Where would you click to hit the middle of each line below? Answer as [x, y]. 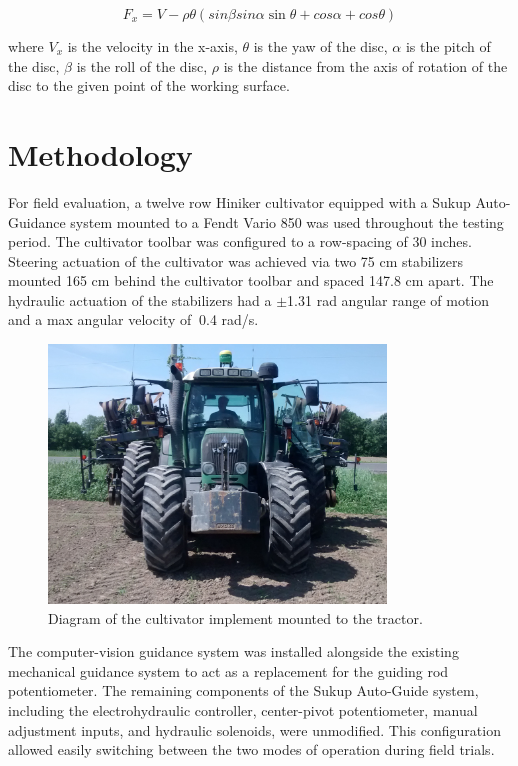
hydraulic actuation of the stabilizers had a [140, 299]
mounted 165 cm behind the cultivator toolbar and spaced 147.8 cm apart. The [251, 280]
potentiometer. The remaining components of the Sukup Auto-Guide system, [243, 690]
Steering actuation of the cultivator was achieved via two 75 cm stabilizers [235, 260]
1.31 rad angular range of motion [388, 299]
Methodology [100, 153]
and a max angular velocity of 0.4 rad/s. [133, 319]
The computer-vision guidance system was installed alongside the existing [233, 651]
